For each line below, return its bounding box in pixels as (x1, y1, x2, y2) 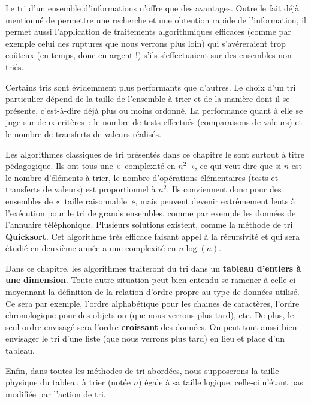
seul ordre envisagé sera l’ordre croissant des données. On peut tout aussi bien (5, 320, 297, 333)
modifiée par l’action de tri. (5, 387, 106, 400)
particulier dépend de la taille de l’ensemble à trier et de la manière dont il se (5, 92, 290, 105)
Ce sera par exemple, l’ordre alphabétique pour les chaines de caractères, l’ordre (5, 297, 300, 309)
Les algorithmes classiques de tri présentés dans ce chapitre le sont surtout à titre (5, 147, 304, 160)
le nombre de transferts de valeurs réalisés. (5, 127, 161, 140)
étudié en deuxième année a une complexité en (5, 242, 176, 254)
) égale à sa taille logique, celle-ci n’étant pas (138, 376, 303, 388)
